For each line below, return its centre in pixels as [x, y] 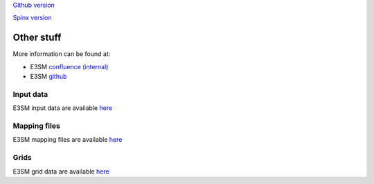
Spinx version [32, 18]
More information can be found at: [62, 54]
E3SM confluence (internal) [69, 66]
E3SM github [48, 77]
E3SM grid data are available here [61, 171]
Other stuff [37, 38]
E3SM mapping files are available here [68, 140]
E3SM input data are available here [63, 108]
